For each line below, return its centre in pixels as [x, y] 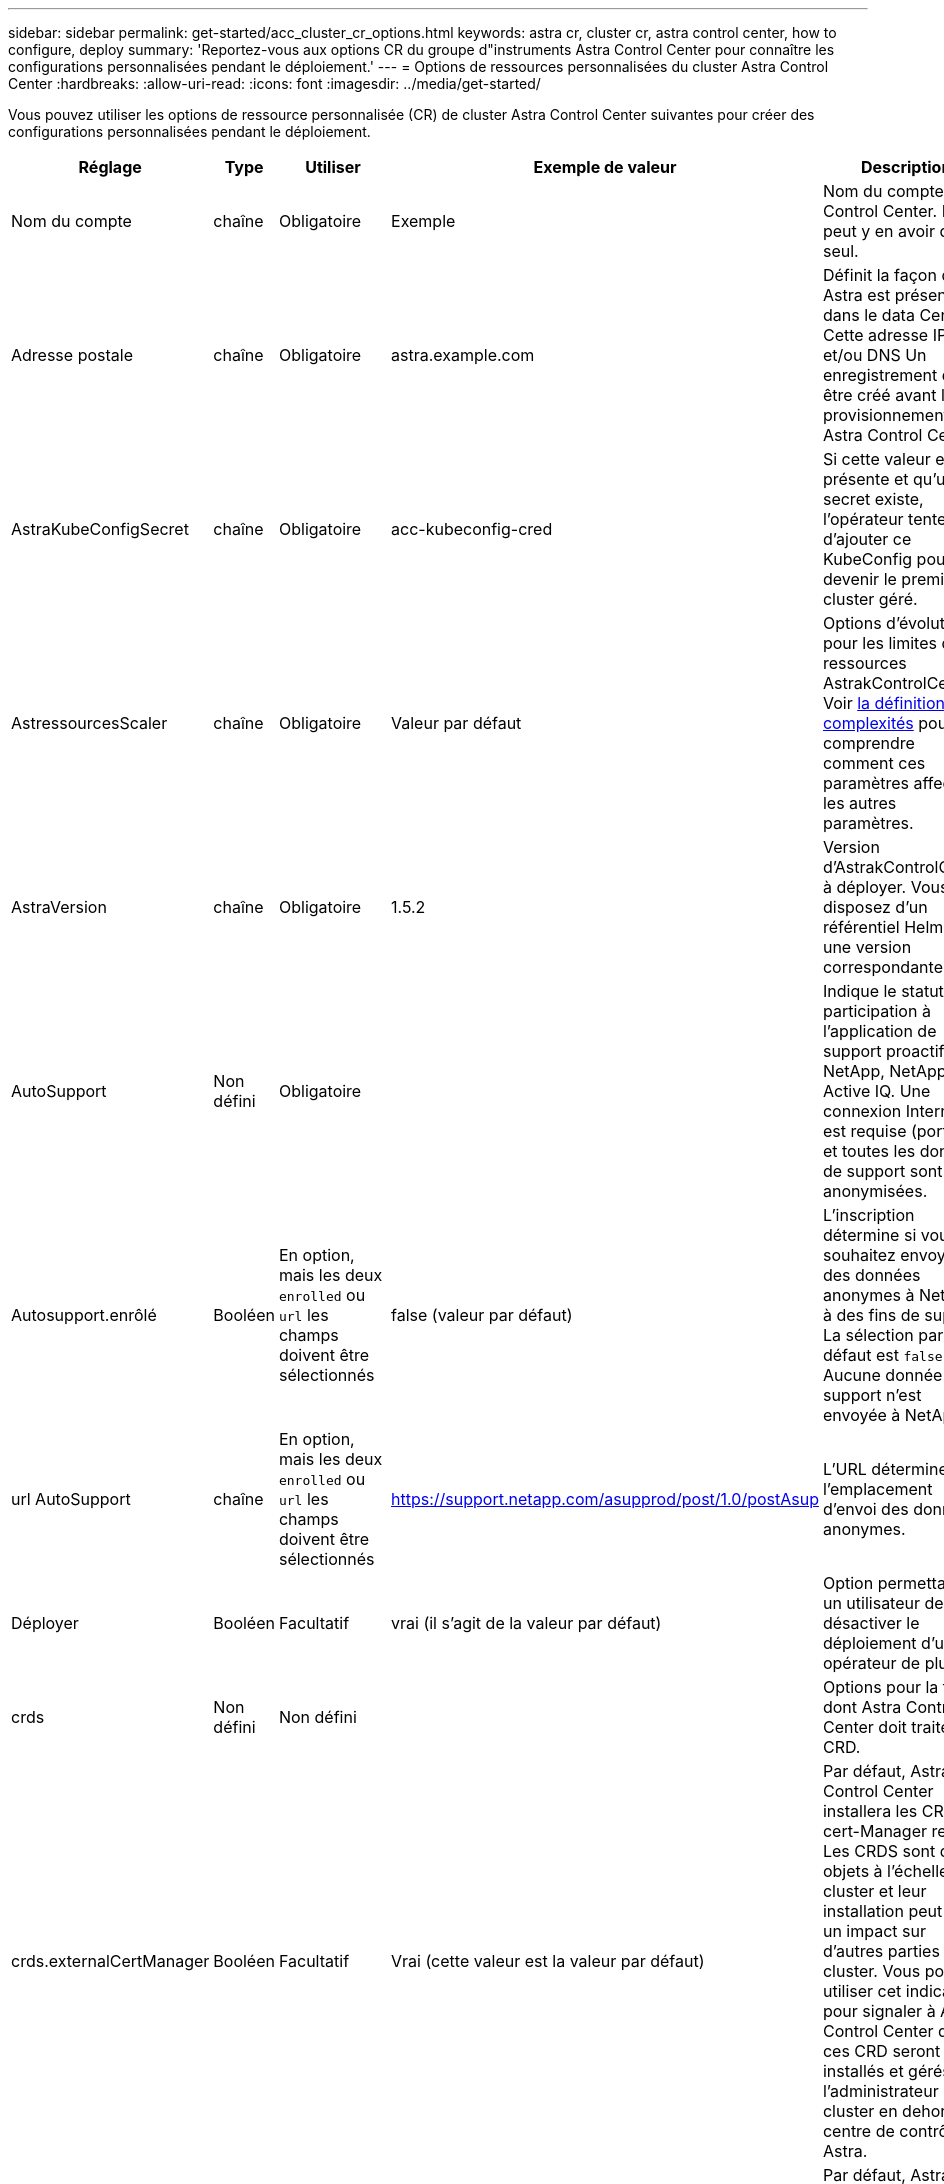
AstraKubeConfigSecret [100, 529]
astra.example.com [463, 355]
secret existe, [873, 499]
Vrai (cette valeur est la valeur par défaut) [548, 1961]
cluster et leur [874, 1891]
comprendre [868, 743]
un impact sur [874, 1931]
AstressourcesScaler [89, 723]
